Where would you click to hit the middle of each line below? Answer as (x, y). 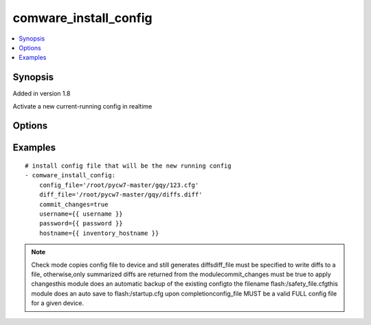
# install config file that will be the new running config (128, 166)
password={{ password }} (81, 224)
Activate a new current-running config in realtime (82, 106)
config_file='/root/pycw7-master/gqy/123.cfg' (119, 185)
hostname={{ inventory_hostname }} (99, 233)
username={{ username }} (81, 214)
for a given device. (58, 303)
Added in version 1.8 (42, 93)
